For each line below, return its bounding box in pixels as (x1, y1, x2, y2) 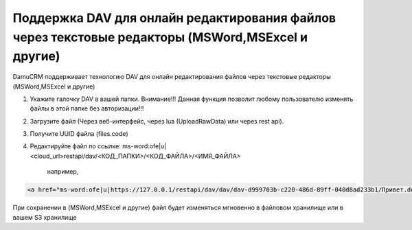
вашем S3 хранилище (12, 213, 77, 221)
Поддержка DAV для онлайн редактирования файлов (12, 10, 336, 25)
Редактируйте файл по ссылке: (30, 142, 122, 150)
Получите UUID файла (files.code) (30, 130, 128, 138)
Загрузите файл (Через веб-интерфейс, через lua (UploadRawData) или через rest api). (30, 117, 284, 125)
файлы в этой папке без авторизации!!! (30, 104, 144, 113)
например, (47, 168, 79, 176)
